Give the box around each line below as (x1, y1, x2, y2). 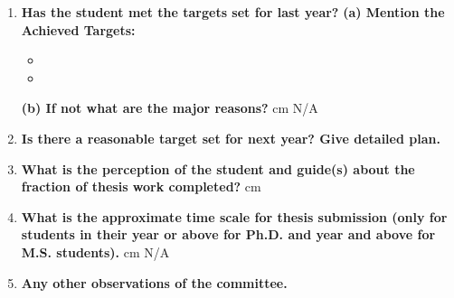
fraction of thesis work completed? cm (21, 177, 261, 196)
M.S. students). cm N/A (21, 242, 170, 261)
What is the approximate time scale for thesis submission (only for (21, 207, 448, 226)
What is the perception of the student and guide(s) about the (21, 159, 415, 178)
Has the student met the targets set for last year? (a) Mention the (21, 3, 445, 21)
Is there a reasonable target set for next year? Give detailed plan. (21, 128, 440, 147)
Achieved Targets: (21, 20, 136, 39)
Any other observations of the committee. (21, 273, 288, 292)
